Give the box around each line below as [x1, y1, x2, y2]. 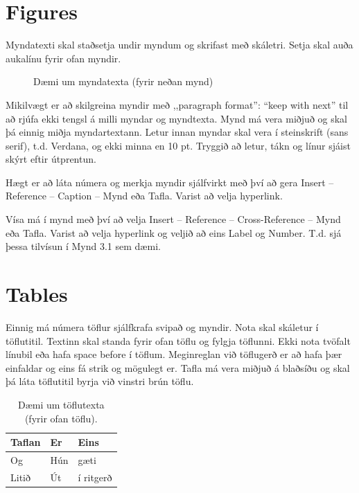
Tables [6, 280, 68, 308]
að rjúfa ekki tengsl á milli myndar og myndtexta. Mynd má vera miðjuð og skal [6, 111, 348, 125]
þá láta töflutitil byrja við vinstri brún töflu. [6, 374, 194, 388]
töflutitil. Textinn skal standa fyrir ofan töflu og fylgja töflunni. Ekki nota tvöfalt [6, 333, 351, 348]
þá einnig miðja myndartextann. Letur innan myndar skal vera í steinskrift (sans [6, 125, 349, 139]
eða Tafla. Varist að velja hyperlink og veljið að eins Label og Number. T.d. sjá [6, 225, 342, 240]
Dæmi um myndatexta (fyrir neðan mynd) [33, 74, 213, 89]
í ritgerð [78, 469, 112, 484]
